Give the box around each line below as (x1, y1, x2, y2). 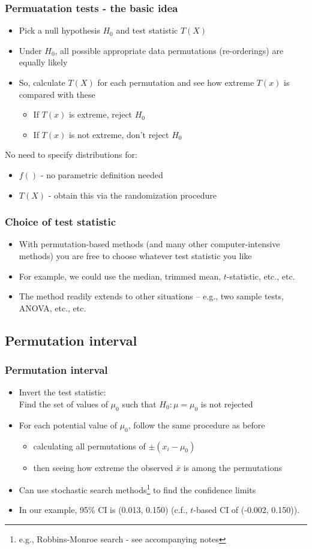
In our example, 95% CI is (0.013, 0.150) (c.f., (19, 503, 188, 516)
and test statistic (116, 24, 178, 37)
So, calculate (19, 76, 65, 88)
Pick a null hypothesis (19, 24, 100, 37)
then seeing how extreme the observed (33, 461, 173, 473)
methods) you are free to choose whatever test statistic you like (19, 249, 252, 262)
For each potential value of (19, 418, 117, 431)
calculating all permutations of (33, 439, 146, 452)
